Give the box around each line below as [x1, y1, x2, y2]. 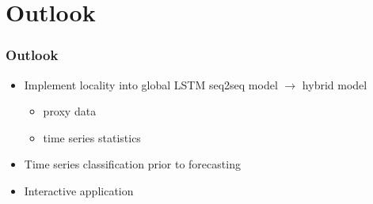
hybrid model [302, 76, 367, 93]
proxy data [43, 103, 97, 119]
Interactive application [24, 182, 134, 198]
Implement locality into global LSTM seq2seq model [24, 76, 278, 93]
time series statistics [43, 129, 141, 145]
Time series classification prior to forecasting [24, 156, 241, 172]
